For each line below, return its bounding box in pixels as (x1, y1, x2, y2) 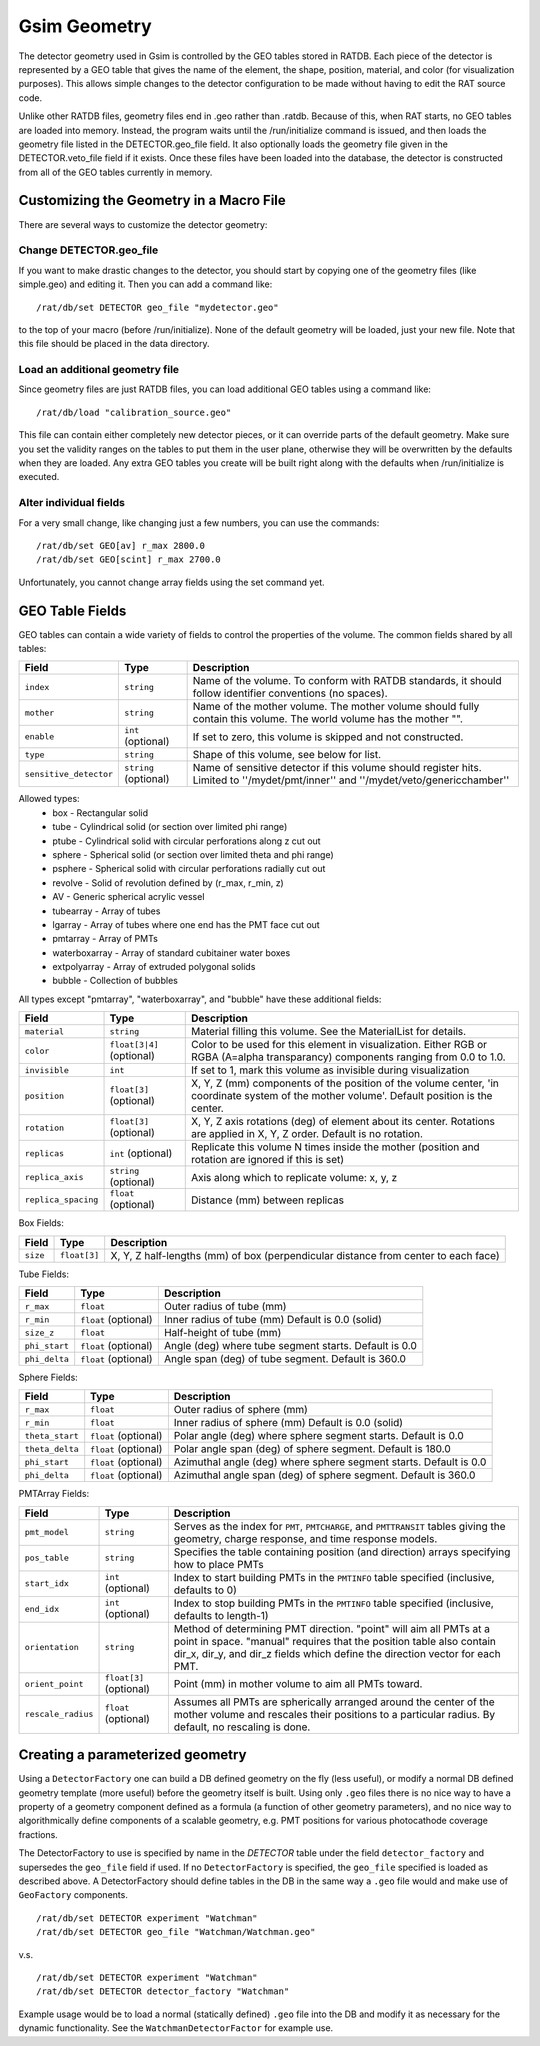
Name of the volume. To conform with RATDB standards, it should (192, 674, 502, 688)
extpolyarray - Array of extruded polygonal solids (52, 961, 256, 973)
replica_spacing (24, 1195, 99, 1205)
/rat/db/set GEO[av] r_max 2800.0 (36, 540, 205, 551)
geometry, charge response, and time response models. (173, 1531, 438, 1545)
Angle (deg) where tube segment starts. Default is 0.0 (163, 1339, 417, 1353)
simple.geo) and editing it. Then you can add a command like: (18, 278, 273, 290)
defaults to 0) (173, 1583, 237, 1597)
